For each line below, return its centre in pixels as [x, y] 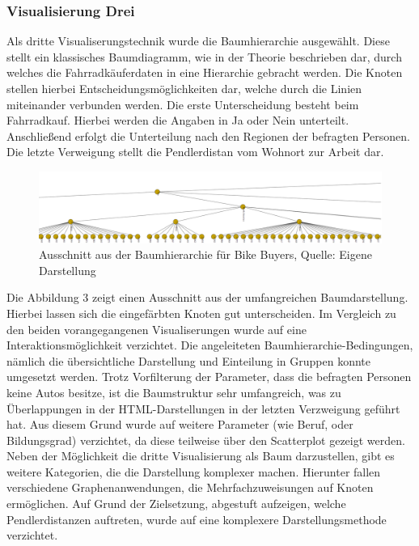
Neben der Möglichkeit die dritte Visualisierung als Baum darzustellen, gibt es [201, 456]
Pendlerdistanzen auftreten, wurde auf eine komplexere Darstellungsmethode [197, 519]
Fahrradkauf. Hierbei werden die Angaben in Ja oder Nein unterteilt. [178, 120]
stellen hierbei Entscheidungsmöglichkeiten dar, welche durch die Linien [184, 88]
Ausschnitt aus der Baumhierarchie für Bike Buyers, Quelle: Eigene [205, 254]
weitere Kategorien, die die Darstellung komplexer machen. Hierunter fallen [194, 471]
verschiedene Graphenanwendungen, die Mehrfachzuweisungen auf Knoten [190, 487]
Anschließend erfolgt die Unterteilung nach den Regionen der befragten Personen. [208, 135]
